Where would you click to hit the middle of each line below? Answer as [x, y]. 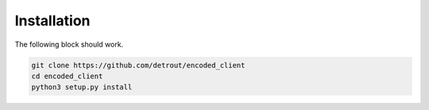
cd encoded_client [67, 76]
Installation [52, 21]
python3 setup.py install [82, 87]
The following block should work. [69, 44]
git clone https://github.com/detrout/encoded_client [138, 65]
